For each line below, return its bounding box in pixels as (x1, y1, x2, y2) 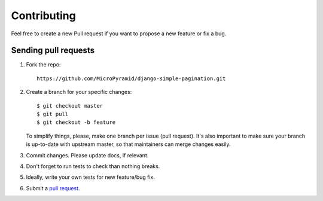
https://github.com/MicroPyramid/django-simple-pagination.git (36, 75, 226, 82)
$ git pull (36, 111, 69, 118)
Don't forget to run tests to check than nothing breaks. (26, 162, 160, 170)
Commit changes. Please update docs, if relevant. (26, 151, 149, 159)
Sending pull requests (11, 45, 95, 56)
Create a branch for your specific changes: (26, 89, 132, 96)
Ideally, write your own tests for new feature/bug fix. (26, 173, 156, 181)
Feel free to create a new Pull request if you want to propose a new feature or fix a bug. (11, 30, 227, 37)
